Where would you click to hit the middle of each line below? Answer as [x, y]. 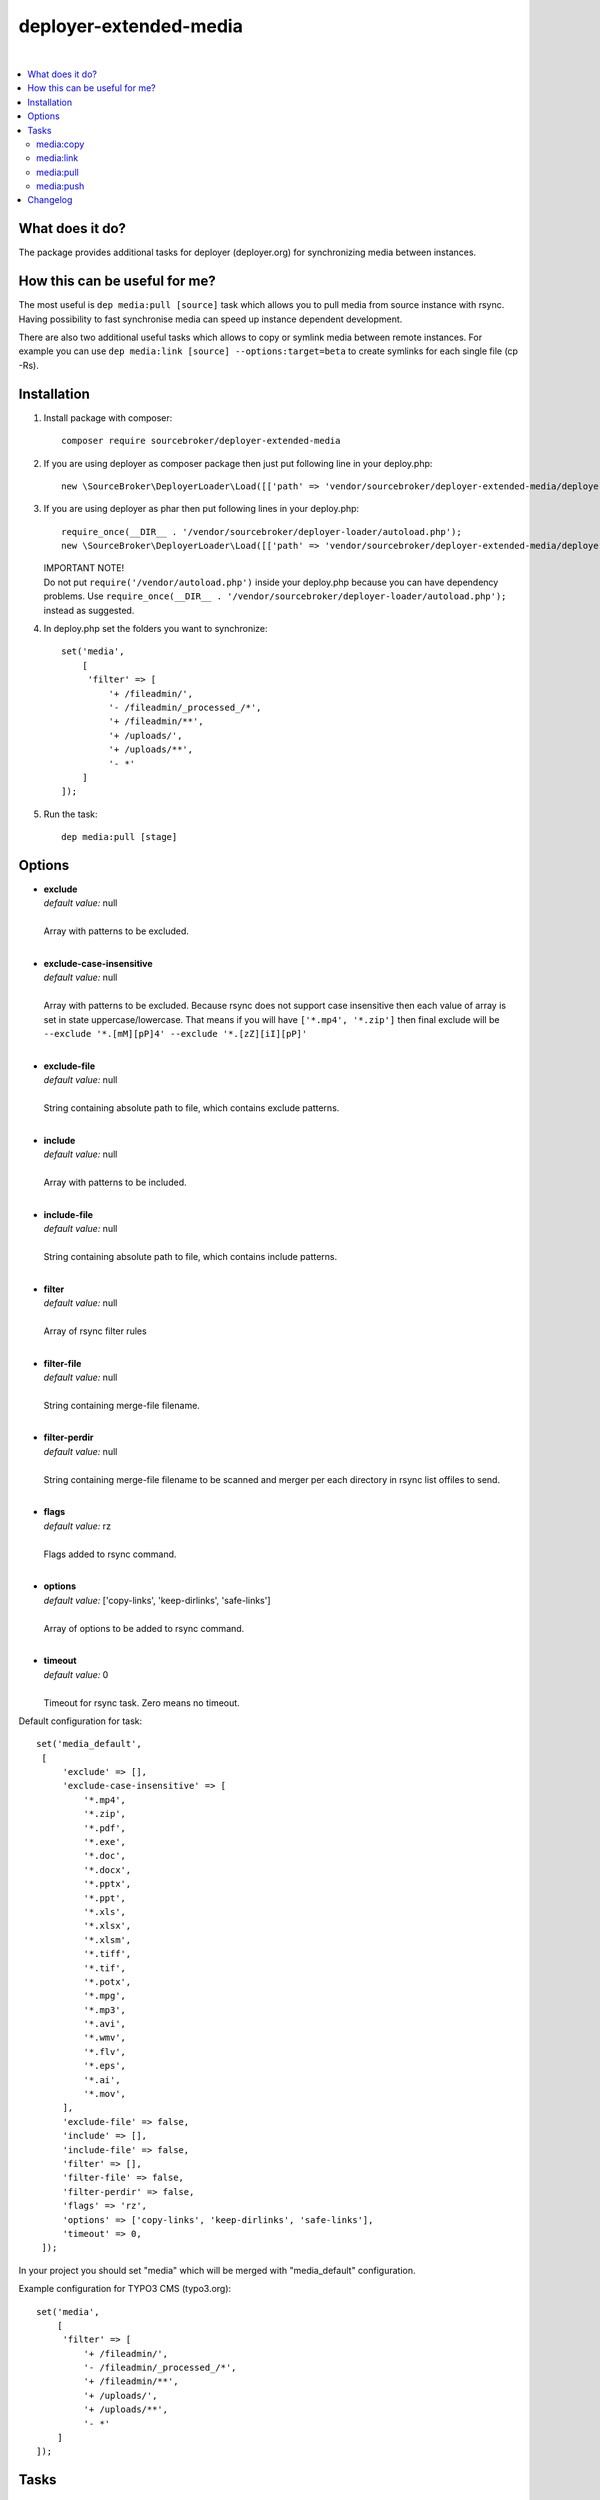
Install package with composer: [108, 417]
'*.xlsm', [107, 1939]
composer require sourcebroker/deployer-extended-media [201, 441]
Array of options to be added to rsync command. [144, 1628]
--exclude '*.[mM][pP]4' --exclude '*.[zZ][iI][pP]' [175, 1033]
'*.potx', [107, 1981]
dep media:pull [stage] [119, 837]
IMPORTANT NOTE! [84, 568]
